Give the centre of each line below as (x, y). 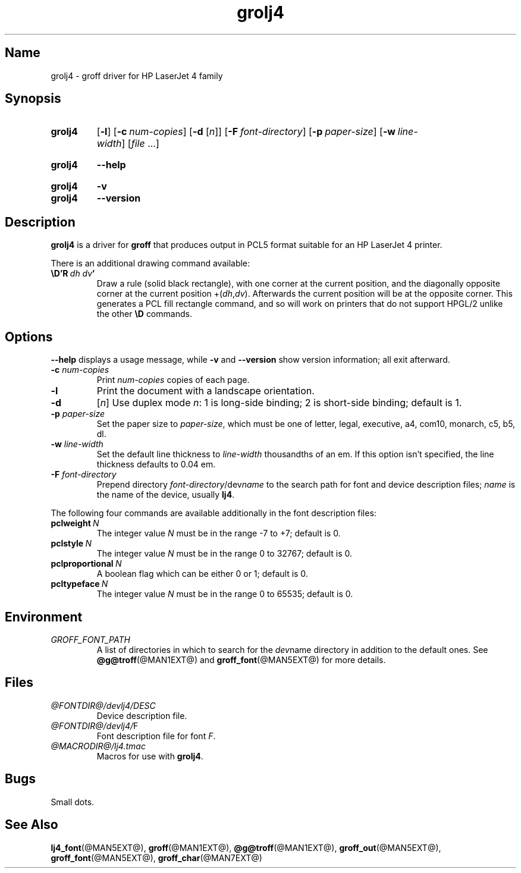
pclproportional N (86, 564)
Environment (44, 617)
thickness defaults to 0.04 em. (156, 464)
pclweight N (75, 523)
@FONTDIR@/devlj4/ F (95, 726)
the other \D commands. (144, 314)
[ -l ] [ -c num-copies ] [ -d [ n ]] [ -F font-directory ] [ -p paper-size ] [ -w (246, 132)
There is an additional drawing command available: (150, 263)
